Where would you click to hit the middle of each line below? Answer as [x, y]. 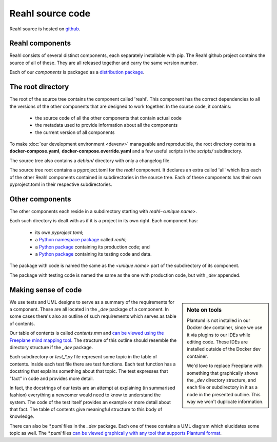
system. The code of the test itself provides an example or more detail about [90, 402]
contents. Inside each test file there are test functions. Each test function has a [93, 364]
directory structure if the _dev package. [51, 347]
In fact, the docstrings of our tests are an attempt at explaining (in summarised [92, 388]
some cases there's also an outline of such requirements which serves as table [93, 316]
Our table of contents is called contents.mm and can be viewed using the [87, 333]
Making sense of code [46, 290]
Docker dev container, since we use [225, 328]
